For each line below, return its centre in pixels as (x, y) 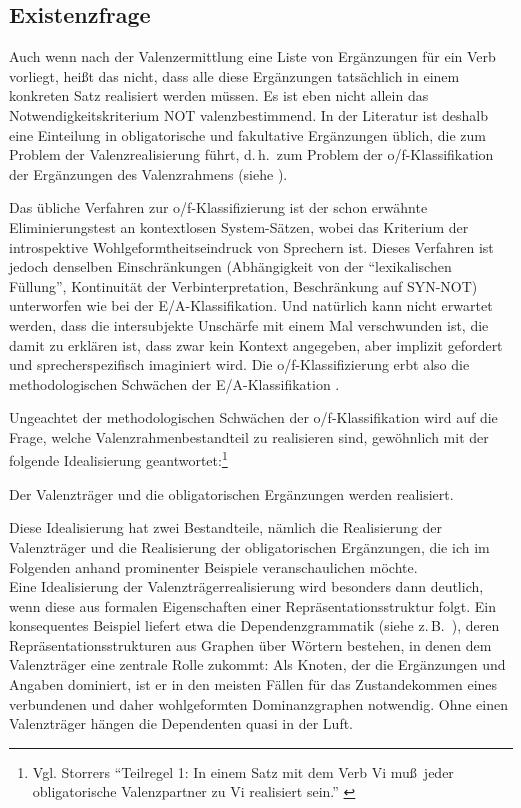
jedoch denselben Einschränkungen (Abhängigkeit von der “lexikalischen (230, 266)
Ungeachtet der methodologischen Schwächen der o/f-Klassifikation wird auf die (253, 417)
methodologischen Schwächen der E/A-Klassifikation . (174, 383)
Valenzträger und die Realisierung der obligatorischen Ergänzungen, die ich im (249, 546)
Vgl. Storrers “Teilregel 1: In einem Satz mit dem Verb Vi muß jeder (243, 771)
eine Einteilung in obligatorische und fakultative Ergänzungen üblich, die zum (248, 134)
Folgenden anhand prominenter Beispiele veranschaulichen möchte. (213, 566)
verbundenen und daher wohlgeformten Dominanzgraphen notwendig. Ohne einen (258, 703)
